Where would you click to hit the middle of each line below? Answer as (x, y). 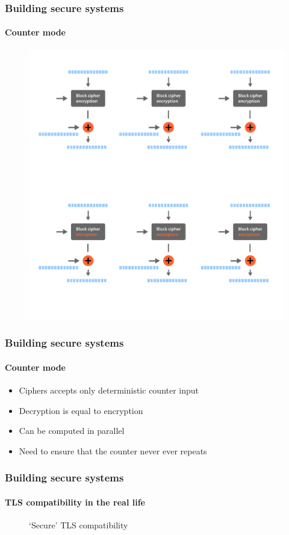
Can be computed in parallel (72, 431)
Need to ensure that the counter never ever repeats (113, 450)
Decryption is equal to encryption (81, 410)
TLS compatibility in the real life (75, 502)
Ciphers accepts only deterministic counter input (109, 390)
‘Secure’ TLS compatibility (79, 524)
